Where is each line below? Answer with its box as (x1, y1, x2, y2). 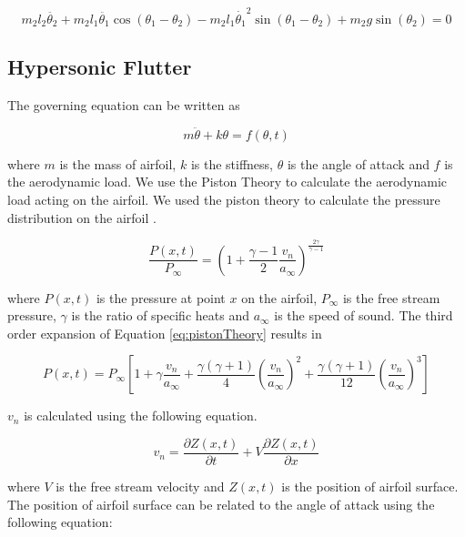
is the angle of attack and (287, 154, 430, 173)
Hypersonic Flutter (7, 53, 192, 81)
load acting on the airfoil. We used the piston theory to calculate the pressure (7, 189, 440, 208)
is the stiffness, (190, 154, 274, 173)
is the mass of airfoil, (59, 154, 177, 173)
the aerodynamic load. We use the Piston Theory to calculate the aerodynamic (7, 172, 448, 191)
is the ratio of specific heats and (71, 306, 249, 325)
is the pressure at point (96, 288, 226, 307)
